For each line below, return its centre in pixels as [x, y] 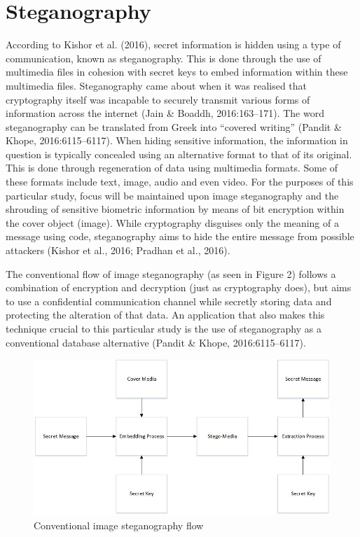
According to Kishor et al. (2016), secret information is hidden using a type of [173, 44]
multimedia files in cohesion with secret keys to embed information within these [177, 72]
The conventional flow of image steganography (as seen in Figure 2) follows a [171, 273]
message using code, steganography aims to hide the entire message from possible [180, 236]
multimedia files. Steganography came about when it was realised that [157, 85]
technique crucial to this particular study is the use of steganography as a [164, 328]
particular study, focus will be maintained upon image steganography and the [172, 195]
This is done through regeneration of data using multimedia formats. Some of [172, 168]
